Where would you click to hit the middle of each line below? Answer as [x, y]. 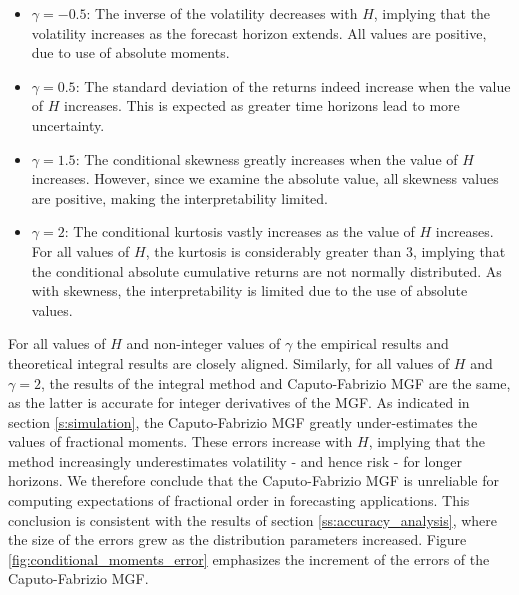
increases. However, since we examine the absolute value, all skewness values [265, 178]
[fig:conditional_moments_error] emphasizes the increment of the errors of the [249, 558]
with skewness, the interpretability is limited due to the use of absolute [249, 290]
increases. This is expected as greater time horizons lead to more [262, 105]
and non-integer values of [203, 343]
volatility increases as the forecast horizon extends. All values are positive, [259, 32]
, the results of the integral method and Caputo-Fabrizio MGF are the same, [275, 382]
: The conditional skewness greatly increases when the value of [266, 158]
